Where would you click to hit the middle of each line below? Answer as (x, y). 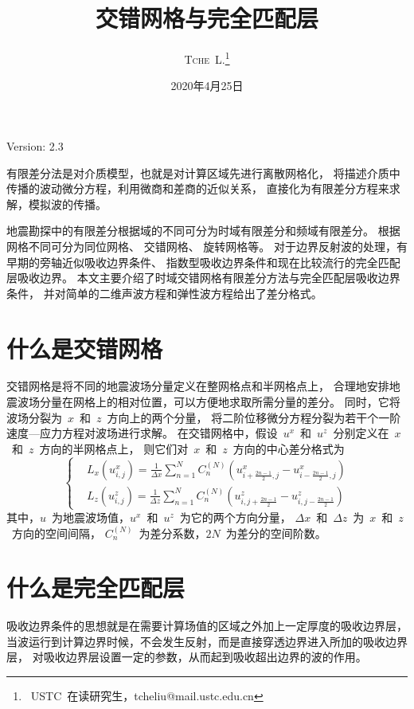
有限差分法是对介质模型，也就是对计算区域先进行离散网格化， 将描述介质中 (203, 172)
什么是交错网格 (85, 348)
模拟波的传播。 (67, 204)
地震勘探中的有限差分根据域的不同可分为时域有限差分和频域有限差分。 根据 (203, 231)
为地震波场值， (91, 517)
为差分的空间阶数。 (276, 533)
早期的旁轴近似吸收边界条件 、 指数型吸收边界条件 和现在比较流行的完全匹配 (203, 262)
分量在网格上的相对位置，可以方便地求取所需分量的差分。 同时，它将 (220, 402)
